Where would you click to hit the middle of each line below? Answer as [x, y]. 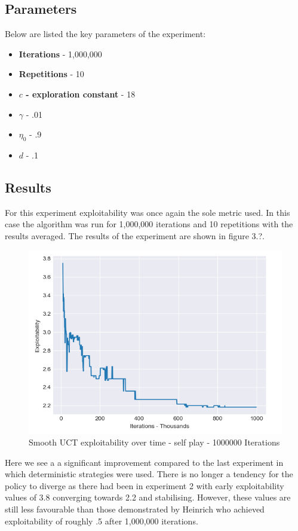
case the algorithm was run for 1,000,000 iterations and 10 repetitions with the [149, 224]
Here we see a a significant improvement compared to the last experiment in [144, 462]
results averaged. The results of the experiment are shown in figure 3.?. [135, 235]
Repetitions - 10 [51, 74]
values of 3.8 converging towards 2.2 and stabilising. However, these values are [148, 497]
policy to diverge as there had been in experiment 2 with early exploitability [145, 485]
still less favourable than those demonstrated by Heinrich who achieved [135, 509]
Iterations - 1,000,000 [60, 54]
